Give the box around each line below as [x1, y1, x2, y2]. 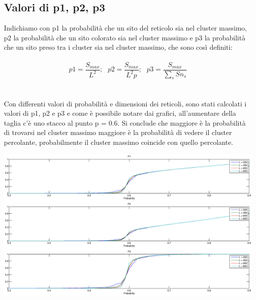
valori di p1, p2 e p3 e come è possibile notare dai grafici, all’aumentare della [4, 108, 236, 118]
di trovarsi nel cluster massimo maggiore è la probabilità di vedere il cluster [4, 127, 232, 137]
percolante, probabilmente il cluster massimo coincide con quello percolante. [4, 137, 233, 147]
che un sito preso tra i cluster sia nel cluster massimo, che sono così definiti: [4, 42, 233, 52]
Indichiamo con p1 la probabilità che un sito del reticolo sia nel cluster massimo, [4, 23, 247, 33]
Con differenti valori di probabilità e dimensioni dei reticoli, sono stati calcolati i [4, 98, 247, 108]
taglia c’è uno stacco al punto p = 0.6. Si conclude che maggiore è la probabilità [4, 117, 246, 128]
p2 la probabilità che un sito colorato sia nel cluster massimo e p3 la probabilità [4, 32, 246, 42]
